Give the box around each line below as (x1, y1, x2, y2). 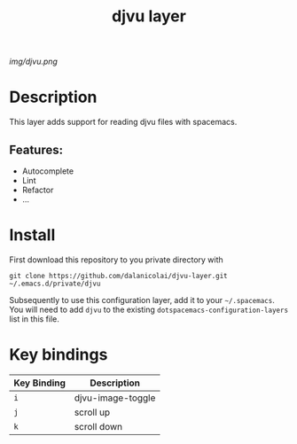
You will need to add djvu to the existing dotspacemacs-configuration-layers (9, 304, 289, 315)
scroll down (74, 420, 123, 432)
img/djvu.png (9, 56, 58, 67)
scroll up (74, 406, 111, 418)
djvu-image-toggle (74, 392, 156, 404)
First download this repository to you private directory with (9, 254, 223, 265)
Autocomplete (21, 166, 74, 176)
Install (9, 225, 56, 245)
